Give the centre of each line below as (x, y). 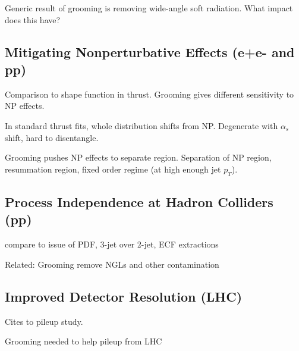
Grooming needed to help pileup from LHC (84, 341)
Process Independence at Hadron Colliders (139, 201)
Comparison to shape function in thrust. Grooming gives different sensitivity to (149, 94)
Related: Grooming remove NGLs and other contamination (112, 264)
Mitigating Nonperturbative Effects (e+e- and (150, 51)
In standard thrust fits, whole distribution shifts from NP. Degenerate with (141, 125)
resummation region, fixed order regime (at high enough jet (113, 169)
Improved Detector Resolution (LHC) (124, 296)
